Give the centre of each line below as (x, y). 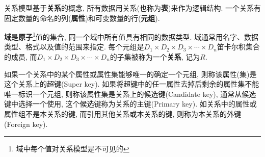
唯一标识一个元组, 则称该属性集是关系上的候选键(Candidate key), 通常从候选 (130, 94)
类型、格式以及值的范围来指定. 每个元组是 (74, 47)
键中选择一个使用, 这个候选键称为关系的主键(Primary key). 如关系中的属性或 (130, 104)
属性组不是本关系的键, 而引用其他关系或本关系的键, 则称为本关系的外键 (123, 114)
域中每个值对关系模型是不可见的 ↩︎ (73, 149)
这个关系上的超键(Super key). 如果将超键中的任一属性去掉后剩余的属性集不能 (132, 84)
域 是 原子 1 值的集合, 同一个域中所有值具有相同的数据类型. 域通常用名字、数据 (131, 36)
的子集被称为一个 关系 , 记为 (155, 57)
